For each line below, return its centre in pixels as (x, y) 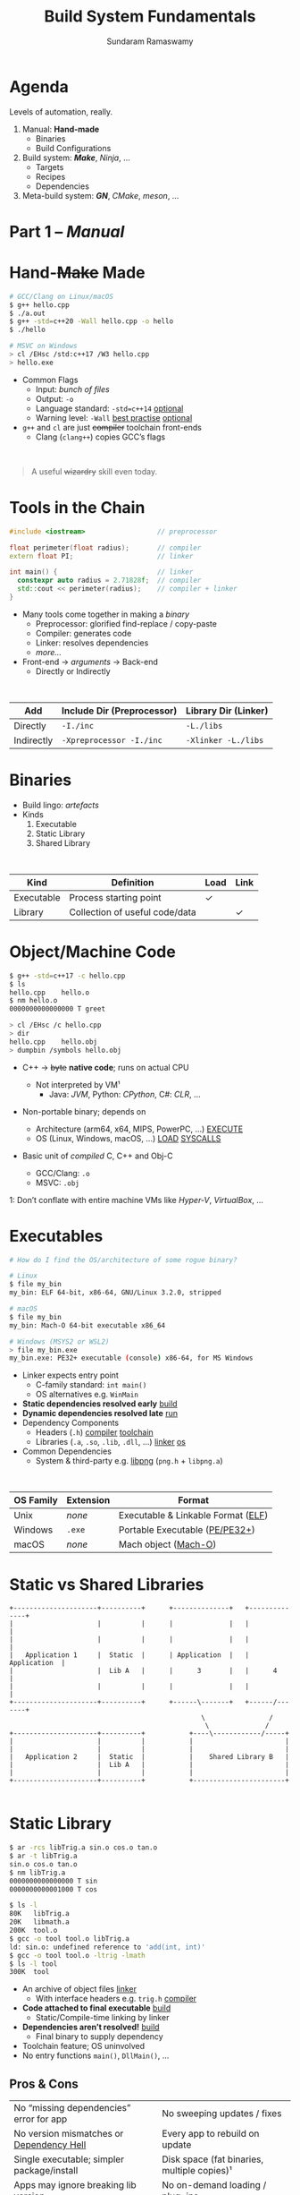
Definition (133, 882)
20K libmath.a (39, 1922)
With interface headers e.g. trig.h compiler (116, 1999)
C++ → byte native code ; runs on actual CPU (105, 1067)
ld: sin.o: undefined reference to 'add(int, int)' (107, 1947)
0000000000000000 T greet (57, 1009)
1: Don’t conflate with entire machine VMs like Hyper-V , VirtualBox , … (136, 1200)
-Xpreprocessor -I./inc (112, 740)
